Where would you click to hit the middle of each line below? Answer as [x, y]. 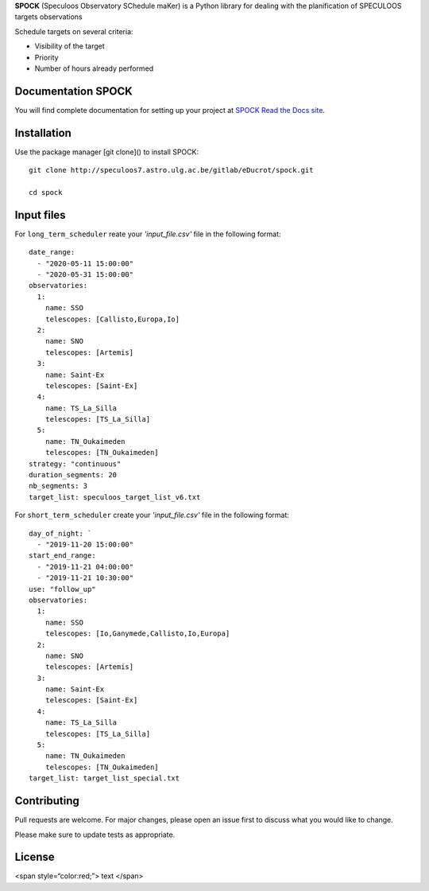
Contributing [47, 801]
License [35, 857]
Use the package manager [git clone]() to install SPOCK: [106, 152]
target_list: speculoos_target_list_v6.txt [115, 497]
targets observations [48, 17]
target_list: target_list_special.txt [104, 778]
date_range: [52, 252]
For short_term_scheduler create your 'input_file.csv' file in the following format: [152, 515]
